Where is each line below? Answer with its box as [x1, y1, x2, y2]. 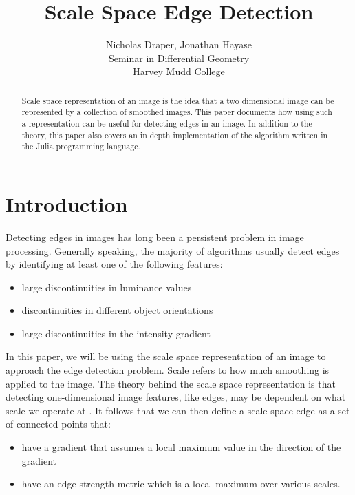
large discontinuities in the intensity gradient [21, 326, 211, 340]
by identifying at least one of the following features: [6, 257, 223, 271]
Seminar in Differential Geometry [108, 50, 250, 65]
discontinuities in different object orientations [21, 303, 213, 317]
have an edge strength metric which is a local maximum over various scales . [21, 476, 341, 491]
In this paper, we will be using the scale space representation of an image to [6, 349, 326, 364]
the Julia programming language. [21, 140, 140, 152]
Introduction [6, 189, 128, 218]
